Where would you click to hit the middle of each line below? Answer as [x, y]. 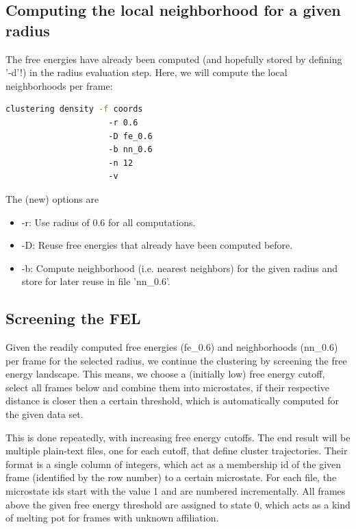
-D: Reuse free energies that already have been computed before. [157, 245]
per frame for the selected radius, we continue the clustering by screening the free [176, 360]
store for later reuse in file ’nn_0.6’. [96, 281]
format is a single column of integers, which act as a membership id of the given [174, 464]
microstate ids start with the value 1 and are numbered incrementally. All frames [176, 491]
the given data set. [44, 414]
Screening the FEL [73, 318]
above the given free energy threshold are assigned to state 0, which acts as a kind [178, 504]
